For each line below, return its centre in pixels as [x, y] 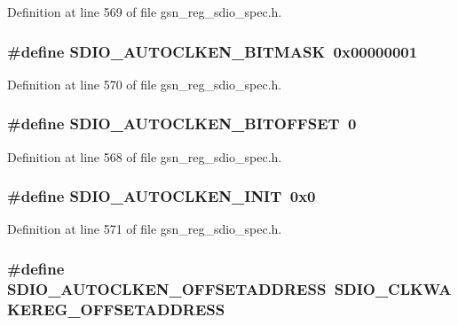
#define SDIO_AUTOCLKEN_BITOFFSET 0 [182, 124]
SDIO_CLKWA [393, 288]
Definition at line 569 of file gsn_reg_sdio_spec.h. [145, 12]
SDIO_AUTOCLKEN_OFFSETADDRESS [167, 288]
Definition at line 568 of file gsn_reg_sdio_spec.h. [145, 156]
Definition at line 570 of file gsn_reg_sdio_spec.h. [145, 84]
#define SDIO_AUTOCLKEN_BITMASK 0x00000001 [213, 51]
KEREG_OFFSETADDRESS [116, 309]
